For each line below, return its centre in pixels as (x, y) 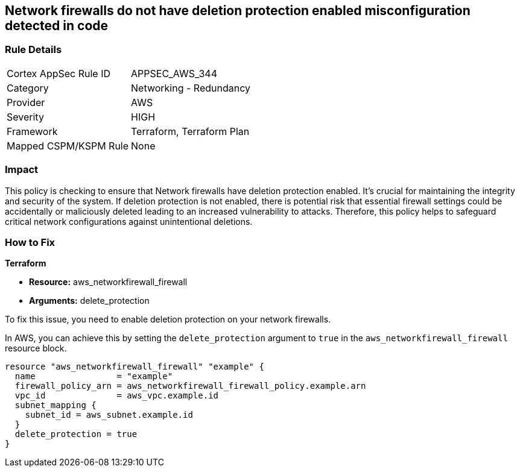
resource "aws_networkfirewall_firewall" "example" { (135, 367)
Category (28, 88)
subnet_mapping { (55, 405)
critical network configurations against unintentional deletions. (129, 221)
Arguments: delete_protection (89, 301)
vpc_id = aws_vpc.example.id (117, 396)
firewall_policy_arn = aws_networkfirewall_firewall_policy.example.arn (190, 386)
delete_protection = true (76, 434)
